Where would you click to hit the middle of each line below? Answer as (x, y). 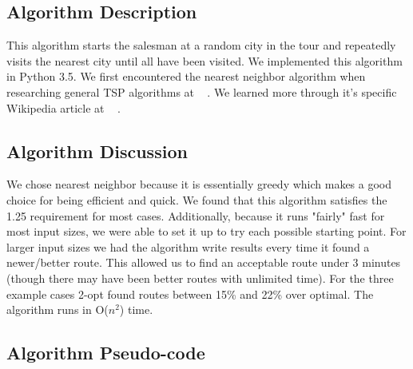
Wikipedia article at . (64, 107)
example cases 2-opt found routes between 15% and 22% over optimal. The (190, 294)
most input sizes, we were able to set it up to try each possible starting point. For (206, 231)
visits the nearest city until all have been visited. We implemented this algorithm (205, 60)
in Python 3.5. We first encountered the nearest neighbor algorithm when (186, 76)
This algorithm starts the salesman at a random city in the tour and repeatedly (201, 45)
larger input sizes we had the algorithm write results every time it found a (188, 246)
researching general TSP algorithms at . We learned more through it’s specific (202, 91)
